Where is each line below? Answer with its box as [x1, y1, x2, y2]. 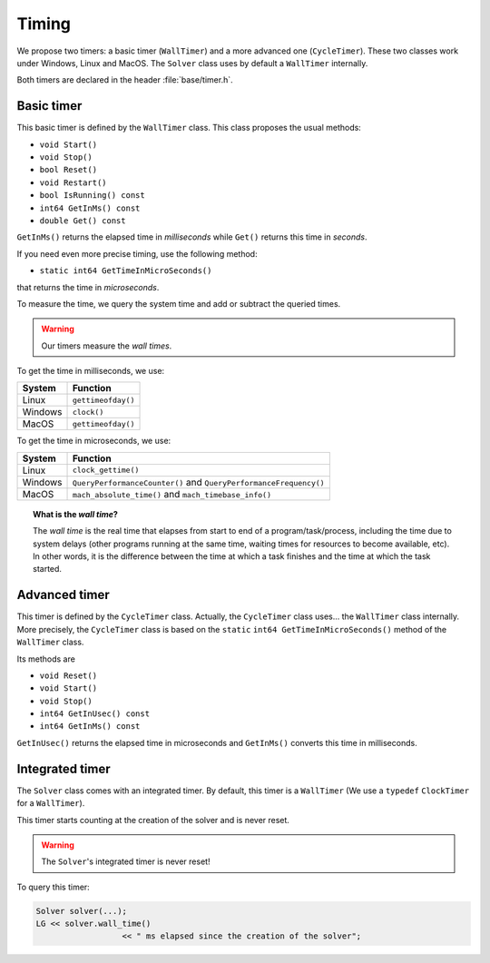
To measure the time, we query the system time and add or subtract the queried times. [16, 298, 341, 309]
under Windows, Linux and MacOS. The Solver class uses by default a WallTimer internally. [16, 57, 368, 68]
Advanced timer [16, 587, 110, 603]
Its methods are [16, 653, 76, 664]
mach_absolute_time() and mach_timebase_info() [72, 487, 272, 500]
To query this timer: [16, 881, 90, 892]
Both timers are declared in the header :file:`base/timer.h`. [16, 74, 233, 85]
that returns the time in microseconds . [16, 281, 160, 292]
